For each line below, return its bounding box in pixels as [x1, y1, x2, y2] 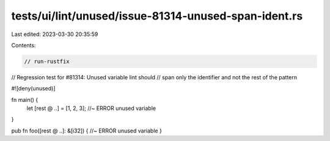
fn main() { [11, 96, 38, 103]
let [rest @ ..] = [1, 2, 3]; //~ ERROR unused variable [26, 104, 156, 112]
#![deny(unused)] [11, 85, 56, 92]
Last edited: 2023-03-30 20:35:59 [11, 31, 98, 38]
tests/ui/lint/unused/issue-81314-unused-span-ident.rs [11, 9, 303, 23]
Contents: [11, 42, 36, 49]
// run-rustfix [24, 58, 70, 65]
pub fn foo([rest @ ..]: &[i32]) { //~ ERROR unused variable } [11, 127, 162, 134]
